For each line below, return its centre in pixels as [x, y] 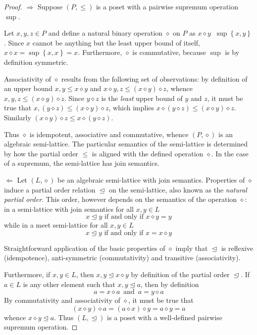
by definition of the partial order [180, 274]
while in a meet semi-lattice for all [56, 225]
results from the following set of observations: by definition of [154, 78]
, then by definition [170, 284]
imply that [192, 248]
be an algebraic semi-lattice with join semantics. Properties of [151, 179]
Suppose [50, 6]
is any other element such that [69, 284]
